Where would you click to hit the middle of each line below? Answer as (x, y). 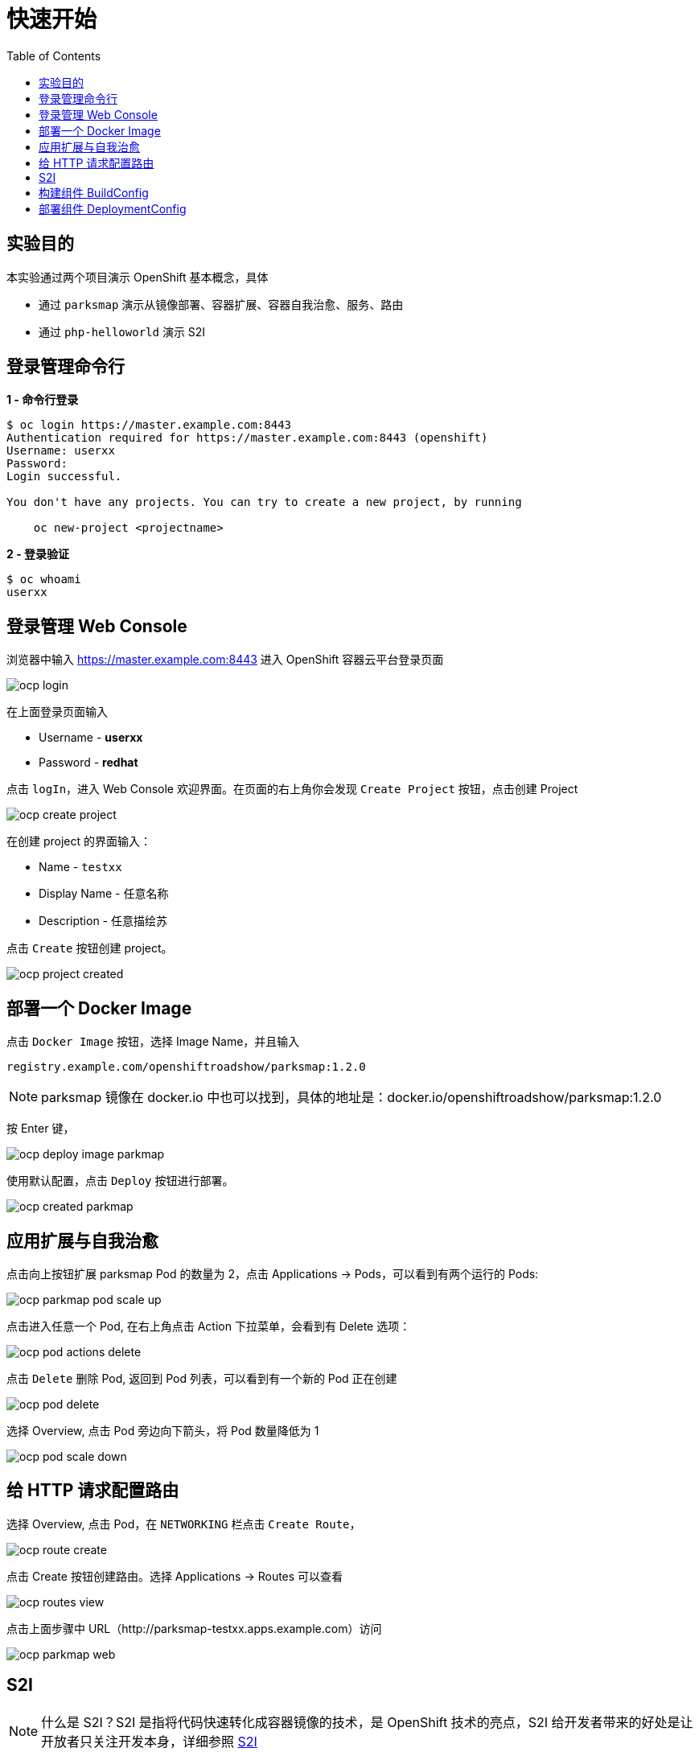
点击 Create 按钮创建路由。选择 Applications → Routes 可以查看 (175, 1576)
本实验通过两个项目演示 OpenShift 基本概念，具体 (138, 277)
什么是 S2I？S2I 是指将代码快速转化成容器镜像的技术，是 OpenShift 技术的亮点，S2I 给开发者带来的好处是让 (367, 1722)
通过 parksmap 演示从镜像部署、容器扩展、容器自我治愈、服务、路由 (221, 304)
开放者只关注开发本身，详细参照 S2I (149, 1741)
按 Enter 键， (41, 1129)
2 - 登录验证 (38, 554)
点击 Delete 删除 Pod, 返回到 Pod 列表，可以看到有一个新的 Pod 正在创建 (202, 1378)
